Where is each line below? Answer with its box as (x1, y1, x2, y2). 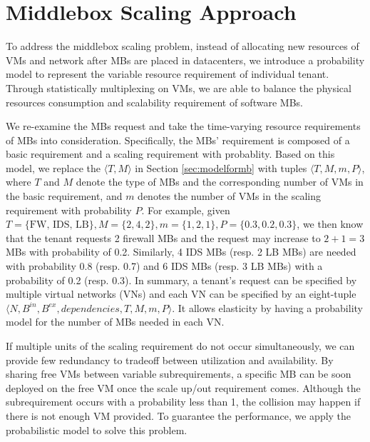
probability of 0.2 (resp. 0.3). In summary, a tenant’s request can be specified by (6, 272, 357, 287)
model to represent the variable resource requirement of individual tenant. (6, 66, 329, 81)
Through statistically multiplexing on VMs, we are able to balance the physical (6, 80, 351, 95)
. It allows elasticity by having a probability (172, 300, 363, 315)
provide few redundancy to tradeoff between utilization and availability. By (6, 352, 334, 367)
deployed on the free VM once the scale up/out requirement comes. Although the (6, 380, 361, 395)
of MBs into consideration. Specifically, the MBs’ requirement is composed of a (6, 132, 350, 147)
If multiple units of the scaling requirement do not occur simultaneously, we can (6, 338, 355, 353)
